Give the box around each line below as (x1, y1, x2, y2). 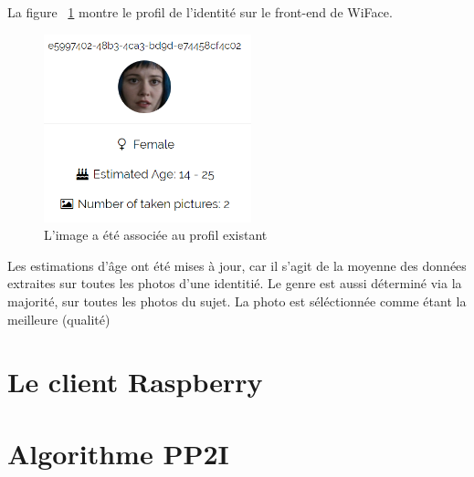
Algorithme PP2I (7, 434, 229, 472)
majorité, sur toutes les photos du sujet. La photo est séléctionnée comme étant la (7, 292, 467, 311)
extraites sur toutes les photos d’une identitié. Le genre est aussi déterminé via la (7, 274, 462, 293)
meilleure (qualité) (7, 309, 111, 328)
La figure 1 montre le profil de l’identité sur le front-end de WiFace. (7, 3, 393, 21)
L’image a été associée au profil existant (44, 225, 268, 244)
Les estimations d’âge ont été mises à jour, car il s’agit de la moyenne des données (7, 255, 467, 275)
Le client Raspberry (7, 363, 263, 400)
